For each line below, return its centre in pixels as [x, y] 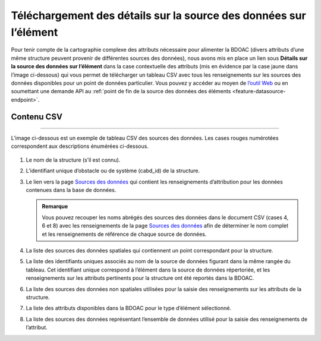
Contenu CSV [37, 117]
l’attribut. [37, 327]
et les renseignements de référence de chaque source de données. [124, 234]
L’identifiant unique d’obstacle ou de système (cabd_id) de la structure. [113, 171]
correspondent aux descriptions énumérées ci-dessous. [80, 146]
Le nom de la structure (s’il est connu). [73, 160]
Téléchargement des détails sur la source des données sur [158, 15]
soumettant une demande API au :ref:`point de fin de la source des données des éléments [121, 91]
